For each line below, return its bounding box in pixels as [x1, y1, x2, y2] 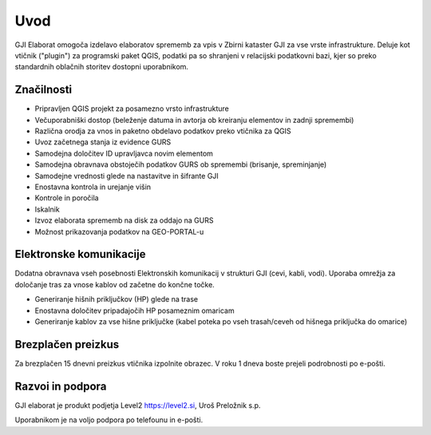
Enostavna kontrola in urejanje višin [34, 182, 152, 192]
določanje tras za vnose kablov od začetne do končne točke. [14, 279, 215, 289]
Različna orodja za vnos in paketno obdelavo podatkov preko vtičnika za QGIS [34, 126, 291, 136]
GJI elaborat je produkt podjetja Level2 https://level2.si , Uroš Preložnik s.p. [14, 400, 261, 410]
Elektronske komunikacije [14, 247, 146, 261]
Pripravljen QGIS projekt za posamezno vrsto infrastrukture [34, 104, 229, 113]
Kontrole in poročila [34, 193, 99, 203]
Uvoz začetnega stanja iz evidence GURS [34, 137, 172, 147]
